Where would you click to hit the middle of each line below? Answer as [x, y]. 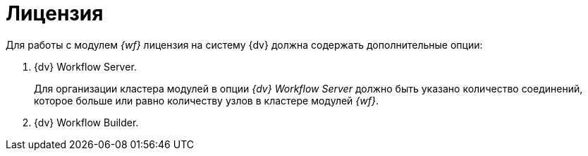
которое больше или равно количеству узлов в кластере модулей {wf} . [207, 100]
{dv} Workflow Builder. [86, 122]
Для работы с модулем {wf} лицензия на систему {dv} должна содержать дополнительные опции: [244, 44]
